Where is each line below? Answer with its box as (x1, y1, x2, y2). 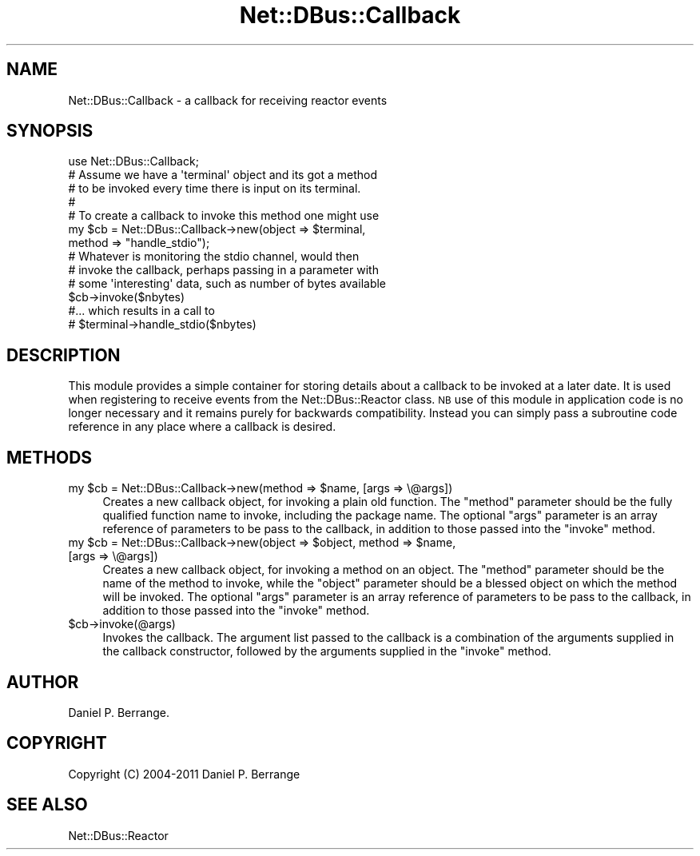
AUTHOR (6, 671, 79, 692)
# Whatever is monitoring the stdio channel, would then (68, 249, 360, 264)
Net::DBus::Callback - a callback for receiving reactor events (68, 93, 388, 107)
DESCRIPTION (6, 344, 121, 365)
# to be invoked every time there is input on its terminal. (68, 181, 361, 196)
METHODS (6, 447, 93, 468)
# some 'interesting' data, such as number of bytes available (68, 277, 387, 291)
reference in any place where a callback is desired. (68, 420, 336, 434)
